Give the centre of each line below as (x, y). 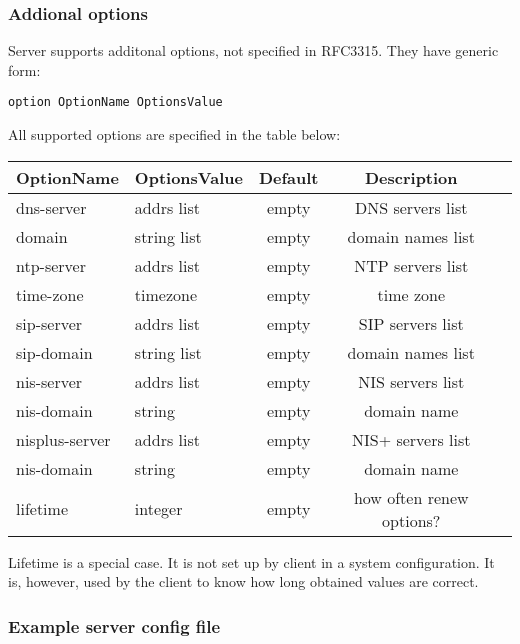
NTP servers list (411, 265)
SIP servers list (411, 323)
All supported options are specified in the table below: (174, 134)
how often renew (411, 497)
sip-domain (54, 352)
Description (411, 177)
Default (288, 177)
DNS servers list (411, 207)
